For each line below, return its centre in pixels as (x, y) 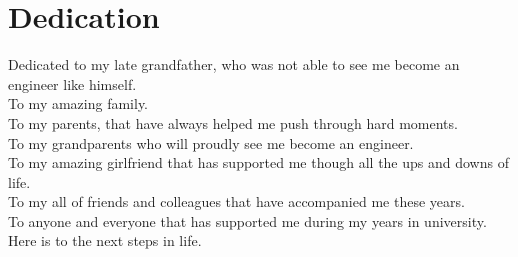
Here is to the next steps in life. (105, 240)
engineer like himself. (72, 83)
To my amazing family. (78, 103)
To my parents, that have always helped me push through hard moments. (233, 122)
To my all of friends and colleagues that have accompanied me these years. (236, 201)
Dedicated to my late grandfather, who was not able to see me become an (234, 64)
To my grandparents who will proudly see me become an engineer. (211, 142)
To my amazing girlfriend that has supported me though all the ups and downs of (258, 162)
